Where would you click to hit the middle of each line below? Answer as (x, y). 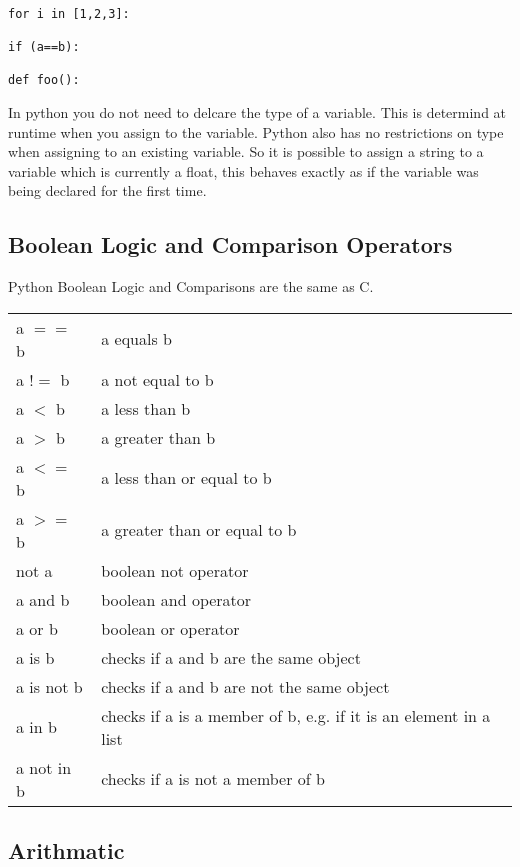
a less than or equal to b (186, 478)
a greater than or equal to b (199, 530)
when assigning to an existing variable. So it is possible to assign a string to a (246, 151)
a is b (35, 657)
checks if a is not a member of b (213, 779)
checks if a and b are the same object (231, 657)
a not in (44, 767)
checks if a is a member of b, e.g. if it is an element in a (296, 715)
